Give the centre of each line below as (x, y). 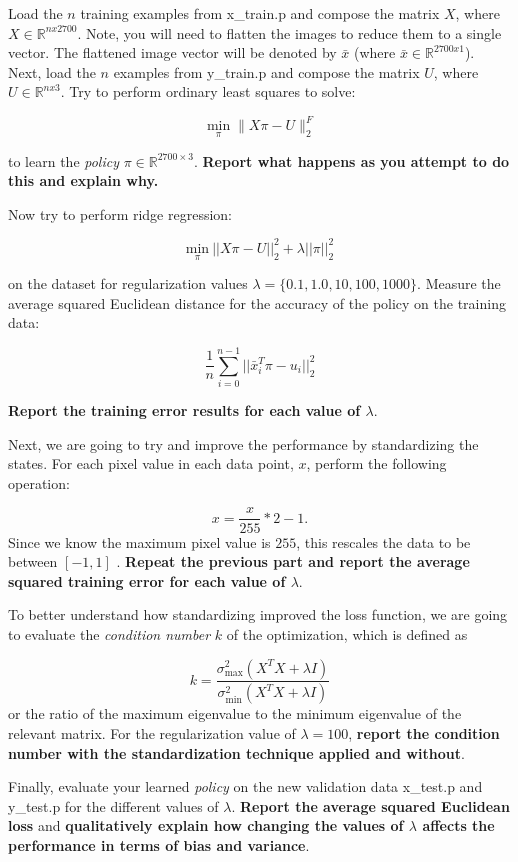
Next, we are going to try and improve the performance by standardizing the (243, 443)
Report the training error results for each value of (184, 410)
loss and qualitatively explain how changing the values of (206, 825)
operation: (39, 482)
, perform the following (376, 463)
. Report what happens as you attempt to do (351, 160)
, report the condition (424, 732)
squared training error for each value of (147, 580)
